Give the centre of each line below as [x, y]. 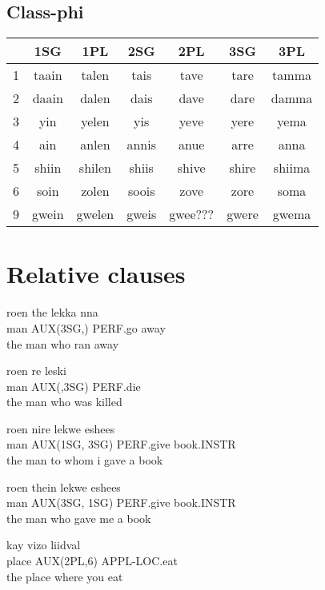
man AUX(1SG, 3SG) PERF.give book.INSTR [121, 444]
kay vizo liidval [44, 545]
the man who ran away [63, 343]
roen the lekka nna [52, 312]
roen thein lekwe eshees [64, 486]
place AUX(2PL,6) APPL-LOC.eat [92, 561]
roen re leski [36, 371]
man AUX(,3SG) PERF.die [74, 386]
